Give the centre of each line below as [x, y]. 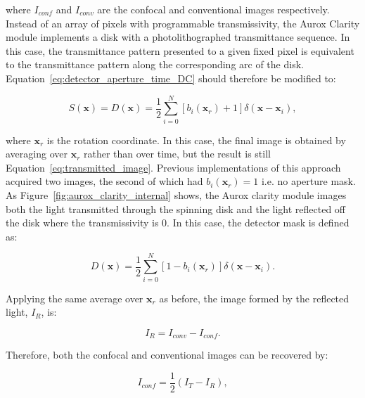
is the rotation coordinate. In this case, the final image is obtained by [196, 140]
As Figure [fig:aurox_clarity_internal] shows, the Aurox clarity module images [176, 195]
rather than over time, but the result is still [177, 154]
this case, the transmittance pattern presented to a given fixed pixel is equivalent [180, 50]
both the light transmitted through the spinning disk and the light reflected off [176, 208]
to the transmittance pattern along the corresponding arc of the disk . [155, 64]
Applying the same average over [75, 298]
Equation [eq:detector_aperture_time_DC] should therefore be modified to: [171, 78]
